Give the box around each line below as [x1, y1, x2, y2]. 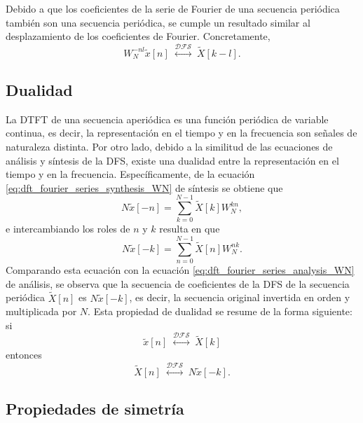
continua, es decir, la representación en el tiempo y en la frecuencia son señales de [6, 125, 357, 140]
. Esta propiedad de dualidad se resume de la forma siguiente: [88, 304, 352, 319]
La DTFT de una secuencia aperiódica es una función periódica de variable [6, 111, 329, 126]
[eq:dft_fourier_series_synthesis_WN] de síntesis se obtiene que [6, 180, 283, 195]
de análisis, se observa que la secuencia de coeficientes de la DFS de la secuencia [6, 276, 350, 291]
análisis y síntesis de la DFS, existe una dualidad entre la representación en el [6, 153, 339, 167]
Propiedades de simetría [6, 397, 184, 419]
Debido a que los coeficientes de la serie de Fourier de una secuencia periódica [6, 1, 340, 15]
